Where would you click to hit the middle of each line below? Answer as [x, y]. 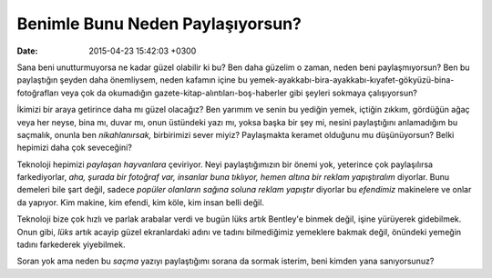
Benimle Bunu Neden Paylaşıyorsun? [159, 24]
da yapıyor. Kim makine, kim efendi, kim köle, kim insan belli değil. [140, 202]
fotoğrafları [38, 93]
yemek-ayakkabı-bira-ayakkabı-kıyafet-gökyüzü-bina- [352, 80]
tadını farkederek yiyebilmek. [71, 244]
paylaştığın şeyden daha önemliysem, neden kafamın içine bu [132, 80]
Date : [27, 51]
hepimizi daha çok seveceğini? [74, 148]
